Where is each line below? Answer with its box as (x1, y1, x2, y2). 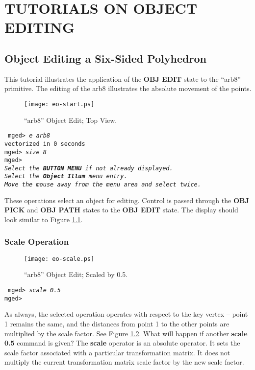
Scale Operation (4, 235, 69, 247)
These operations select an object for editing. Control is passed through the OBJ (4, 195, 249, 205)
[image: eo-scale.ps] (24, 255, 95, 262)
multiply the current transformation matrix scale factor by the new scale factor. (4, 357, 244, 367)
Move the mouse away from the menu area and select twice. (4, 181, 201, 188)
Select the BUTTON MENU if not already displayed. (4, 164, 173, 172)
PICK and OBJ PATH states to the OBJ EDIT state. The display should (4, 205, 238, 215)
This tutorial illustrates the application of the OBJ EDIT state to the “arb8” (4, 73, 241, 84)
